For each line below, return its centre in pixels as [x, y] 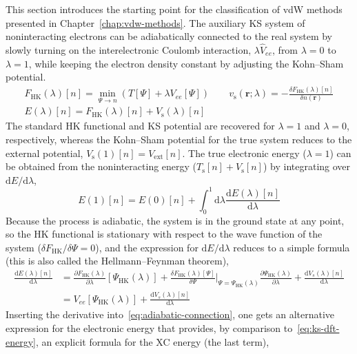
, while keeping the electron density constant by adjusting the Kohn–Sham [186, 63]
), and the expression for [147, 247]
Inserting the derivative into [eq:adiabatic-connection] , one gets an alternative [170, 314]
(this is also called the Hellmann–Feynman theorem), [118, 261]
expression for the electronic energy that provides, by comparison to [149, 328]
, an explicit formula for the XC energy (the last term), [153, 341]
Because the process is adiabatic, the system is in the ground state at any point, [175, 220]
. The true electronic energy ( [244, 153]
